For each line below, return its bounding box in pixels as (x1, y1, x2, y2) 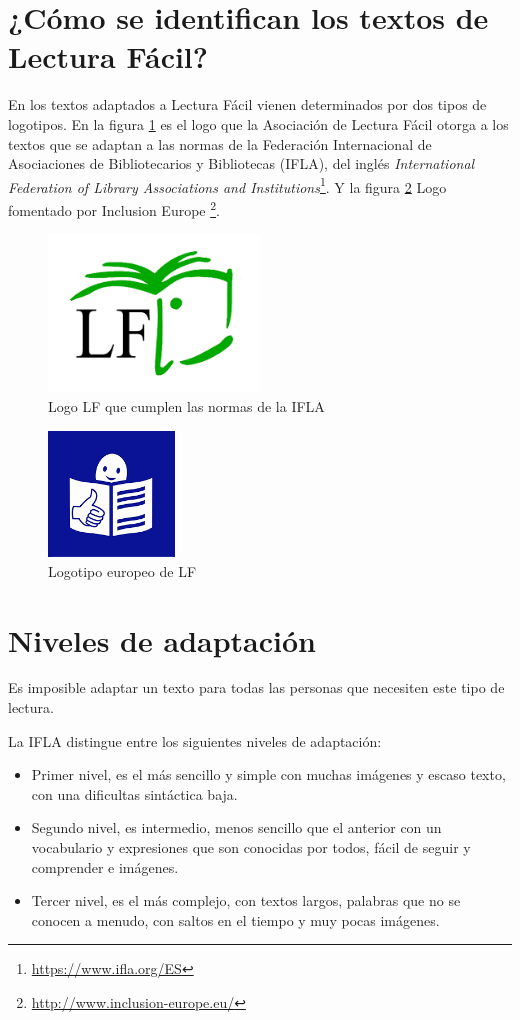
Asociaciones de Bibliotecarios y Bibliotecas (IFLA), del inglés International (8, 153, 475, 174)
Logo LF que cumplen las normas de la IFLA (48, 395, 325, 416)
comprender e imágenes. (31, 856, 179, 877)
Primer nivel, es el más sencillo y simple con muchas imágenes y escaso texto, (31, 764, 506, 785)
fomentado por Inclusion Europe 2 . (8, 196, 220, 220)
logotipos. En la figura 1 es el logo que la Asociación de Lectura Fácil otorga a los (8, 113, 509, 134)
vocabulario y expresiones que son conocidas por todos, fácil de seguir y (31, 837, 471, 858)
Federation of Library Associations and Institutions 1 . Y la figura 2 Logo (8, 173, 447, 197)
